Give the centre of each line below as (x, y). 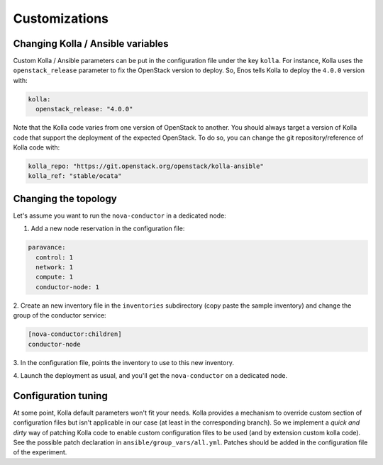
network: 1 (55, 267)
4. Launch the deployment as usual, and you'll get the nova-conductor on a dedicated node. (150, 375)
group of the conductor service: (60, 315)
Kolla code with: (37, 147)
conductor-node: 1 (67, 287)
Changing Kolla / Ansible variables (91, 44)
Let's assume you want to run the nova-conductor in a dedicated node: (120, 215)
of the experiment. (40, 452)
